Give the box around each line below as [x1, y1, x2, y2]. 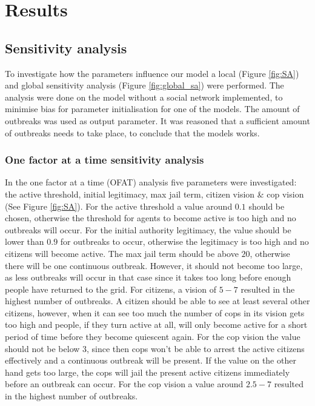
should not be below [5, 342, 80, 354]
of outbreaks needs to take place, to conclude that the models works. [5, 126, 260, 139]
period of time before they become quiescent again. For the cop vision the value [5, 330, 300, 343]
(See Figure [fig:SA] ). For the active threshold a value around [5, 199, 233, 212]
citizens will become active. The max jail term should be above [5, 247, 239, 259]
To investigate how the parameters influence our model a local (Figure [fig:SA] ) [5, 67, 299, 79]
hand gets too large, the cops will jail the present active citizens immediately [5, 365, 290, 378]
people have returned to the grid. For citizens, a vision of [5, 282, 216, 295]
